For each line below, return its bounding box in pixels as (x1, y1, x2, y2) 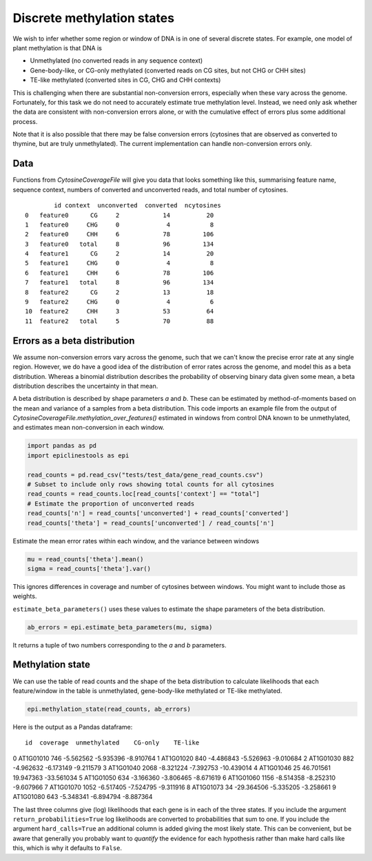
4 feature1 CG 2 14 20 (25, 250, 214, 258)
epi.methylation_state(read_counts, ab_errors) (27, 705, 191, 713)
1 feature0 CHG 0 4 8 (25, 220, 214, 229)
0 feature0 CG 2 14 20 (25, 211, 214, 219)
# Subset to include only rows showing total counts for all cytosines (27, 481, 275, 488)
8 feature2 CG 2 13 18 (25, 288, 214, 296)
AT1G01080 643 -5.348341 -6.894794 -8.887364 (12, 793, 153, 801)
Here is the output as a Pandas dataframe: (12, 723, 133, 731)
